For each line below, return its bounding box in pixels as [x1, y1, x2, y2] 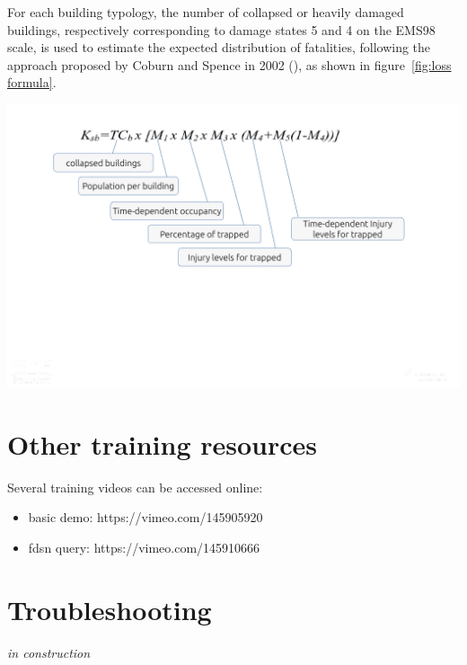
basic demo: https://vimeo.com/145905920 [28, 508, 263, 527]
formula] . [7, 73, 57, 92]
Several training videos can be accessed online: [7, 477, 263, 496]
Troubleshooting [7, 590, 212, 627]
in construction [7, 643, 91, 661]
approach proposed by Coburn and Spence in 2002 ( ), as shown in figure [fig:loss [7, 55, 452, 74]
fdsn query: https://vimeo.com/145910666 [28, 537, 260, 556]
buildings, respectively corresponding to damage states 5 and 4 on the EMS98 [7, 20, 436, 39]
